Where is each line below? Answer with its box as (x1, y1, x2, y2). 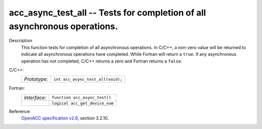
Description (9, 38, 33, 44)
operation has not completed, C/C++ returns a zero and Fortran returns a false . (21, 58, 182, 64)
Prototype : (24, 76, 49, 82)
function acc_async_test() (51, 95, 112, 100)
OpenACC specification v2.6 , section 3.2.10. (21, 115, 109, 121)
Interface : (24, 94, 47, 101)
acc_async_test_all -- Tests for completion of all (9, 7, 206, 18)
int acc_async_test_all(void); (53, 77, 123, 82)
